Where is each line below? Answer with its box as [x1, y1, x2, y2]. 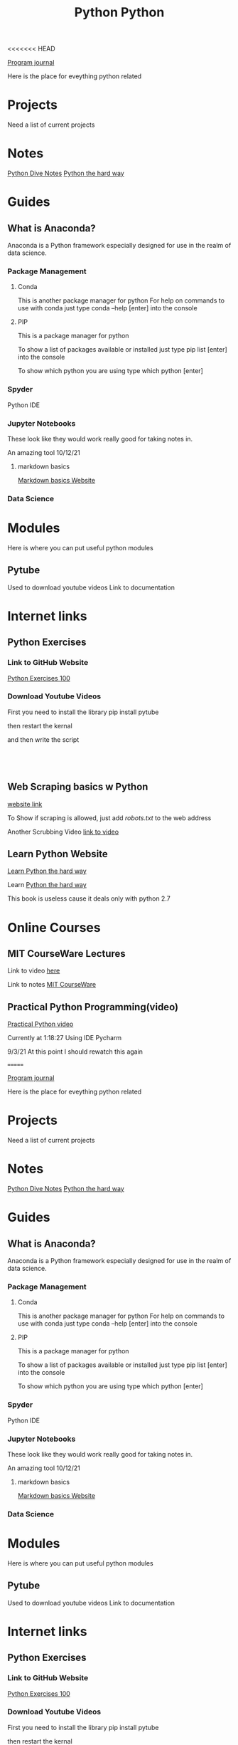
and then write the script [7, 735, 80, 744]
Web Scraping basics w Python [7, 781, 148, 793]
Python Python [74, 4, 165, 21]
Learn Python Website [7, 848, 108, 860]
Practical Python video [7, 1020, 74, 1029]
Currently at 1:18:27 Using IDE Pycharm [7, 1034, 122, 1042]
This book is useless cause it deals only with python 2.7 [7, 894, 171, 903]
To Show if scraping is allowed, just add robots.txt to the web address [7, 813, 212, 822]
